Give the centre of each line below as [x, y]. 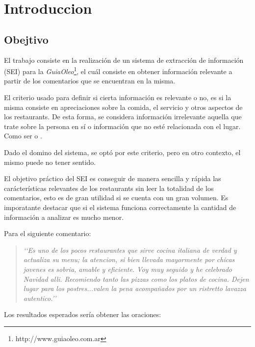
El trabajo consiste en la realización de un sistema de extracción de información [124, 60]
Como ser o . [23, 136]
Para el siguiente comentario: [48, 233]
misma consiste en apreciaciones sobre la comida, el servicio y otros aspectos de [123, 107]
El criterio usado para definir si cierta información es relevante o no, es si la [118, 97]
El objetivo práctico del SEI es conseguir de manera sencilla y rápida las [113, 178]
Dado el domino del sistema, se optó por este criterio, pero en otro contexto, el [122, 152]
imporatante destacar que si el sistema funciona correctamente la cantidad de [120, 207]
